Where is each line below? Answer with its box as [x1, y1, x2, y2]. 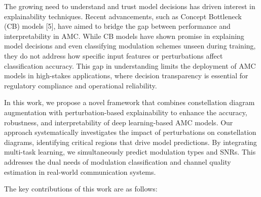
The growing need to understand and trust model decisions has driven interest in [4, 1, 255, 11]
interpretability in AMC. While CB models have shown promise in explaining [4, 30, 244, 41]
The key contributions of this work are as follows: [4, 183, 158, 194]
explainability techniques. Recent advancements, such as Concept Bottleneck [4, 11, 242, 21]
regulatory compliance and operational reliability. [4, 80, 157, 90]
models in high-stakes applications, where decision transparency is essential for [4, 70, 248, 81]
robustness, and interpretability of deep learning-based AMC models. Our [4, 117, 233, 127]
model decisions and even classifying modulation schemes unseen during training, [4, 40, 256, 51]
